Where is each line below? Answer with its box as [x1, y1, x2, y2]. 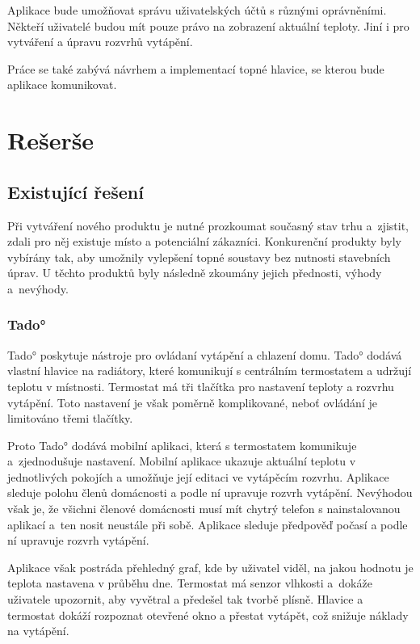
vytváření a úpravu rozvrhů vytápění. [7, 33, 193, 50]
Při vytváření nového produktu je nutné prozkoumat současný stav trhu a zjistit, [7, 217, 409, 234]
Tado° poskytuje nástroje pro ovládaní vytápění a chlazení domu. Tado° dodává [7, 346, 402, 363]
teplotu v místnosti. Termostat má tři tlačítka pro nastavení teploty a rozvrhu [7, 377, 394, 394]
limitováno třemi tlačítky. [7, 410, 133, 427]
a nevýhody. [7, 280, 69, 297]
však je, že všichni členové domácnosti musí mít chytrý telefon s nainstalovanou [7, 500, 401, 517]
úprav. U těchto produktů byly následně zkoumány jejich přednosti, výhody [7, 264, 382, 281]
